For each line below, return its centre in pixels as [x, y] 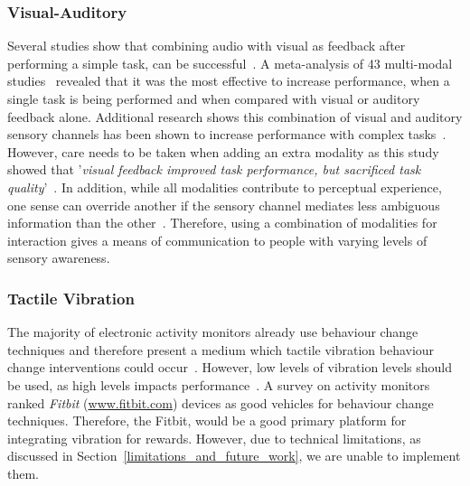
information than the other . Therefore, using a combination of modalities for [222, 223]
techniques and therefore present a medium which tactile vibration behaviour [221, 349]
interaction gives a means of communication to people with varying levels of [217, 240]
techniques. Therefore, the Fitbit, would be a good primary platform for [207, 421]
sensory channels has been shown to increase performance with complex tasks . [227, 134]
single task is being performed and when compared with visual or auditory [214, 98]
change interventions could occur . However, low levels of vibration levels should [230, 367]
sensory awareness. [59, 258]
